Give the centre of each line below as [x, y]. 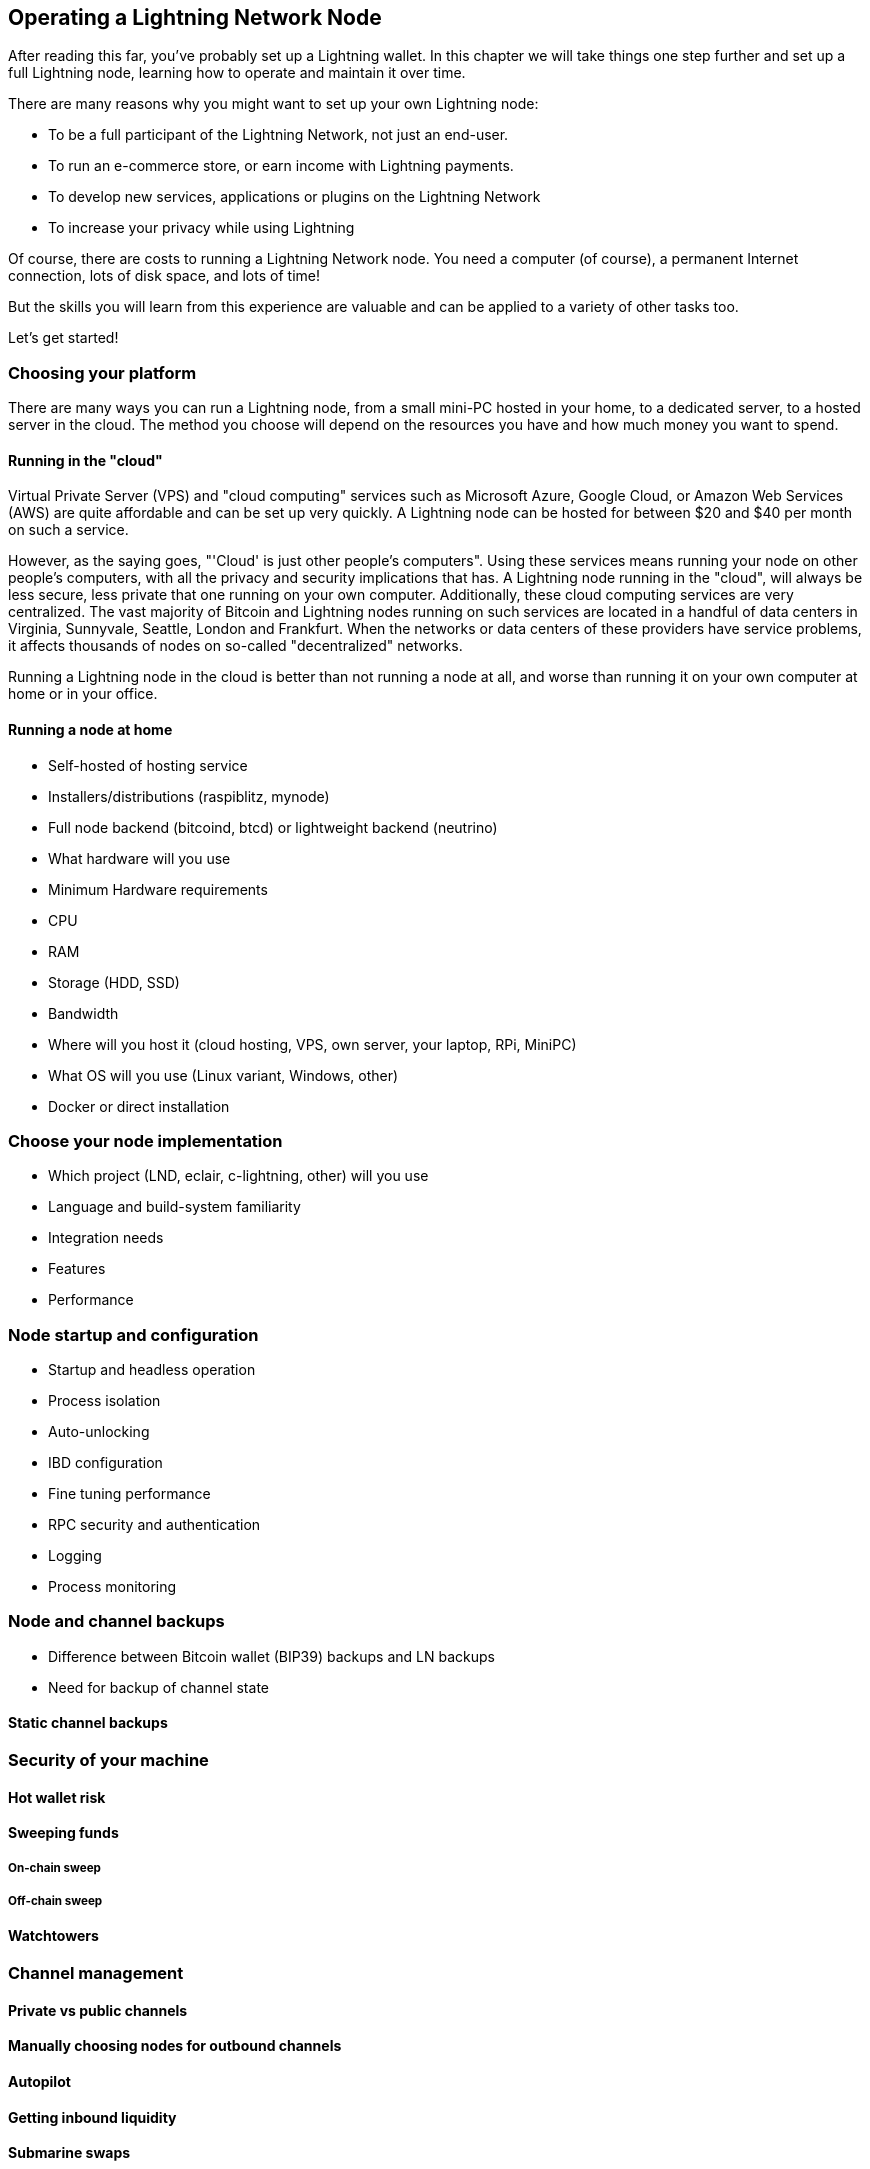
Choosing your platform [102, 372]
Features [77, 1269]
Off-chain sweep [55, 1901]
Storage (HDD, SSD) [114, 982]
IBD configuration [105, 1463]
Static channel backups [88, 1723]
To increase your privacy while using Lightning [201, 228]
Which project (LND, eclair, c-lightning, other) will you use [238, 1176]
